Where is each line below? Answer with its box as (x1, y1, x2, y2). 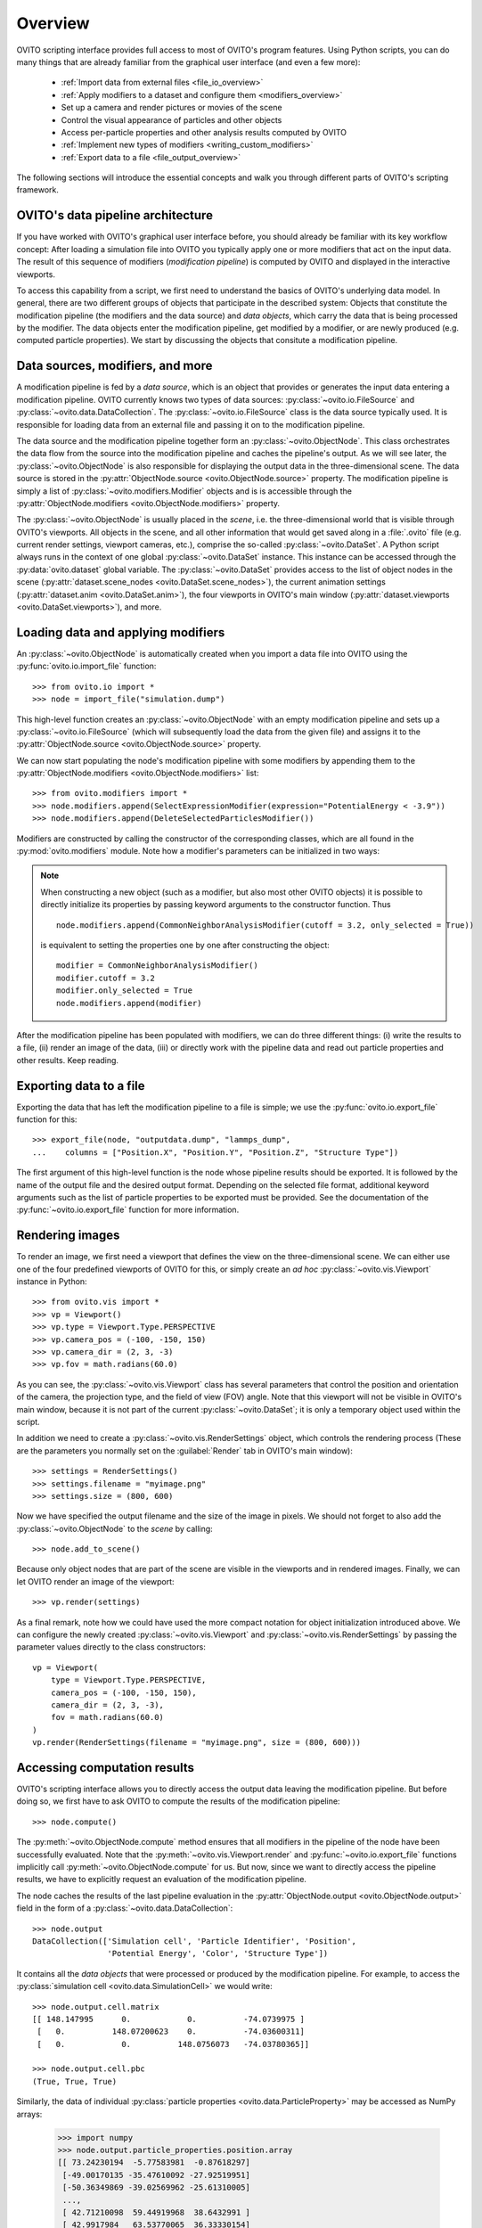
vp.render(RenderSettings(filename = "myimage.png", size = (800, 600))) (32, 1738, 362, 1748)
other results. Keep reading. (16, 1054, 119, 1065)
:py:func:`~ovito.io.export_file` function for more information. (16, 1204, 240, 1216)
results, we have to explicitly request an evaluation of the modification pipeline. (16, 1874, 307, 1885)
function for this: (16, 1114, 78, 1125)
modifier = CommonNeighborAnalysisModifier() (56, 961, 258, 971)
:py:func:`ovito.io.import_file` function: (16, 660, 157, 672)
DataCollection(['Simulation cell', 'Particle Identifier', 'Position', (32, 1936, 356, 1946)
